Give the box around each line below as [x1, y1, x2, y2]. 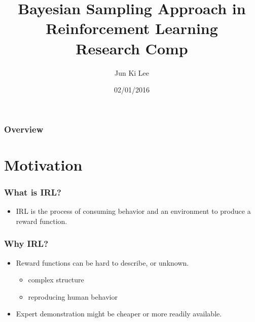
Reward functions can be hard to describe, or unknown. [16, 257, 189, 268]
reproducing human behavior [28, 291, 118, 302]
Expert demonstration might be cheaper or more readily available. [16, 308, 222, 319]
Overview [4, 122, 44, 135]
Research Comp [76, 38, 188, 58]
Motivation [4, 154, 83, 175]
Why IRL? [4, 237, 49, 250]
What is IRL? [4, 185, 61, 198]
